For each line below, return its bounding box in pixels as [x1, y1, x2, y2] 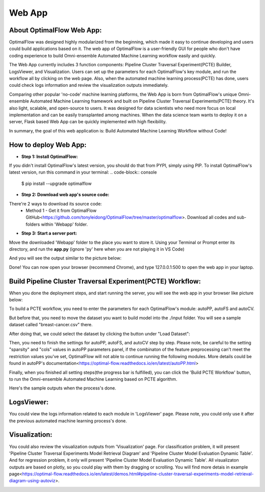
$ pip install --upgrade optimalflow [21, 181, 92, 186]
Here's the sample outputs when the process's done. [9, 385, 116, 391]
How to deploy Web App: [9, 140, 87, 149]
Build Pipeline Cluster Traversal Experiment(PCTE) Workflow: [9, 277, 201, 285]
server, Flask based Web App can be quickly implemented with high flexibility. [9, 119, 167, 125]
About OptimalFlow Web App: [9, 26, 102, 34]
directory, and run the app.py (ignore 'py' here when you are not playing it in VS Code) [9, 246, 185, 252]
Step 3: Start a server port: [21, 231, 77, 236]
